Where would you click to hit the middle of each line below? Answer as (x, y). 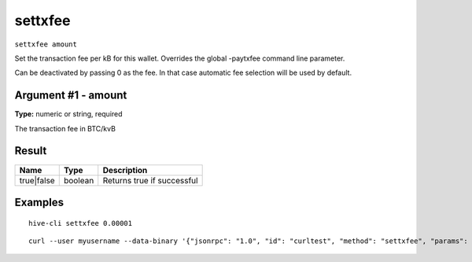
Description (125, 170)
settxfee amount (46, 44)
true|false (37, 180)
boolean (79, 180)
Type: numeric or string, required (68, 114)
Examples (39, 202)
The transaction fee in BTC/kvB (65, 128)
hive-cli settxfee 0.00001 (81, 223)
